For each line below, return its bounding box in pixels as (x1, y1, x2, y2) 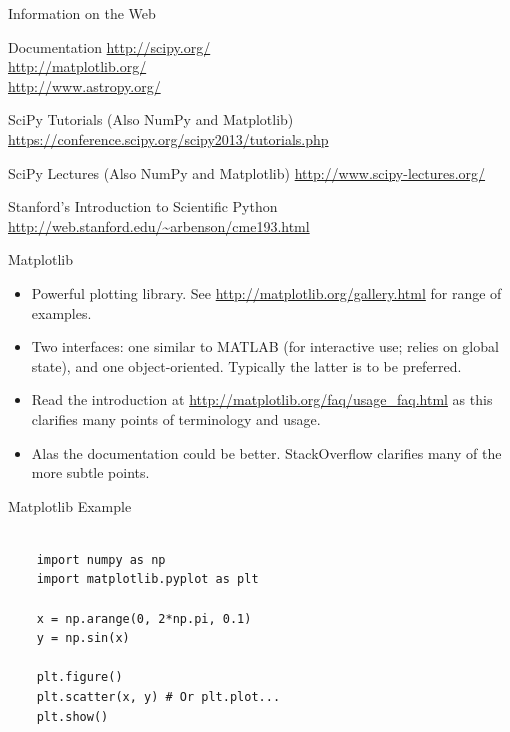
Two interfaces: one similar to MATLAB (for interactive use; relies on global (31, 336, 499, 357)
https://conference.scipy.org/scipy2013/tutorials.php (8, 128, 329, 149)
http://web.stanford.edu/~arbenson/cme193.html (8, 215, 310, 236)
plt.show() (36, 709, 109, 724)
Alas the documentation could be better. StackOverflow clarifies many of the (31, 442, 502, 463)
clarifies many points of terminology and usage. (31, 408, 321, 429)
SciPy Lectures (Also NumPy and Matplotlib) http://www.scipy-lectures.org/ (8, 162, 486, 183)
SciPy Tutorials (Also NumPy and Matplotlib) (8, 109, 294, 130)
